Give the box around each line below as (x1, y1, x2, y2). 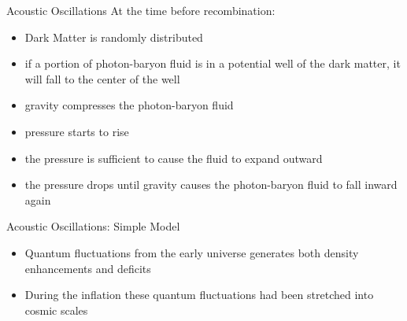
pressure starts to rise (24, 123, 129, 139)
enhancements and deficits (24, 260, 151, 276)
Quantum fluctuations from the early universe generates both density (24, 244, 359, 260)
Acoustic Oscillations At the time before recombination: (6, 2, 276, 18)
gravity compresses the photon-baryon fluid (24, 97, 234, 113)
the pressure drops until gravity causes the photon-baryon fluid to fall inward (24, 176, 398, 193)
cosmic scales (24, 301, 88, 318)
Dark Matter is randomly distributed (24, 28, 203, 45)
